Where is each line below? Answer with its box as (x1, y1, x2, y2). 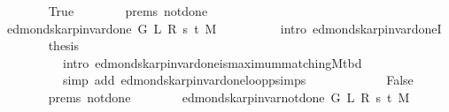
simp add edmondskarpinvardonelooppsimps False (62, 71, 414, 89)
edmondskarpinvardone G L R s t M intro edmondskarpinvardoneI (6, 19, 442, 37)
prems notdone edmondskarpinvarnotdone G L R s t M (48, 87, 410, 106)
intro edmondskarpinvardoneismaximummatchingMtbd (62, 53, 362, 71)
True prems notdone (48, 2, 208, 19)
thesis (48, 36, 80, 55)
